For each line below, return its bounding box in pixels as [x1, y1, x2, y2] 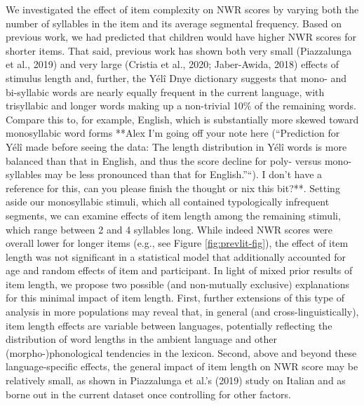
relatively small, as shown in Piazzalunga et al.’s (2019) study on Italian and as [6, 373, 346, 388]
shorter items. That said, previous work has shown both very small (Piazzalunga [6, 43, 352, 57]
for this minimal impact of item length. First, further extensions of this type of [6, 290, 344, 305]
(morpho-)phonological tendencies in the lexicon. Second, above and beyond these [6, 345, 357, 360]
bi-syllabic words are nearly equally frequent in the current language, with [6, 84, 325, 99]
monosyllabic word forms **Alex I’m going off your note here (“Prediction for [6, 126, 340, 140]
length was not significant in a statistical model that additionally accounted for [6, 249, 346, 264]
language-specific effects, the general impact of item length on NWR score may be [6, 359, 358, 374]
